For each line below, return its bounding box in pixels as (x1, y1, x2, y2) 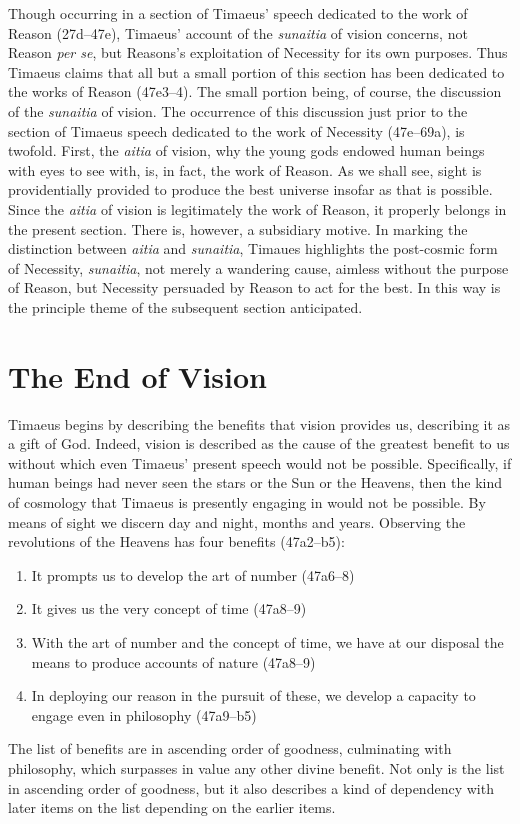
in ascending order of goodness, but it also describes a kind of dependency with (8, 777, 494, 798)
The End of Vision (8, 355, 268, 396)
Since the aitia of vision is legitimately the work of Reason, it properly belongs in (8, 198, 507, 219)
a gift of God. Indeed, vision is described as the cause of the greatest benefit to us (8, 433, 510, 454)
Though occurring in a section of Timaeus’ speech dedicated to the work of (8, 3, 468, 23)
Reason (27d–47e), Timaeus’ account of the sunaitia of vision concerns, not (8, 22, 468, 43)
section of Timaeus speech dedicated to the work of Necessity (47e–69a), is (8, 120, 465, 141)
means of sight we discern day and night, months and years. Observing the (8, 511, 466, 532)
